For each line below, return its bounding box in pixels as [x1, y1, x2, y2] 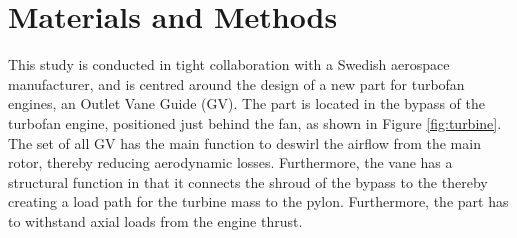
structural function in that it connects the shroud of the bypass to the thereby [8, 171, 488, 192]
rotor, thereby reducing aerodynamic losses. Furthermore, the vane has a [8, 152, 453, 173]
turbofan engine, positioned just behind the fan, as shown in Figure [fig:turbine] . [8, 112, 502, 133]
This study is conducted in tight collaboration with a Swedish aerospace [8, 54, 450, 75]
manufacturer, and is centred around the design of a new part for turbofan [8, 73, 465, 94]
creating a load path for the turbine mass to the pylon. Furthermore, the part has [8, 191, 509, 212]
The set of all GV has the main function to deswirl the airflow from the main [8, 132, 481, 153]
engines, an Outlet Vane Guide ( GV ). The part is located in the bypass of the [8, 93, 485, 114]
